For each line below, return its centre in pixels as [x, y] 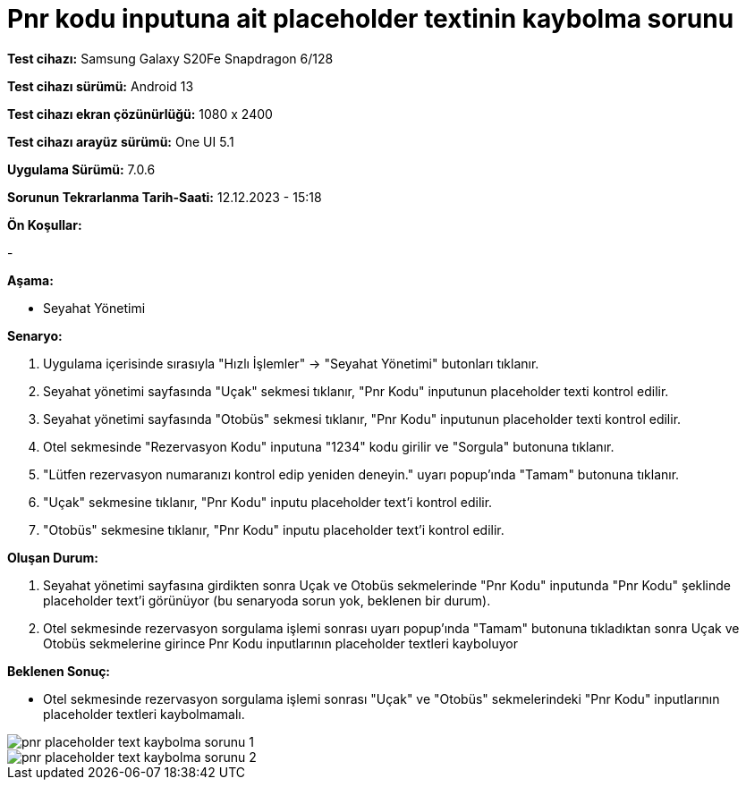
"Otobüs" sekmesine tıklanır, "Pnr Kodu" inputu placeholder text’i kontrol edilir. [274, 529]
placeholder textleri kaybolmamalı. [144, 714]
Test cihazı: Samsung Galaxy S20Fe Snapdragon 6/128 [170, 58]
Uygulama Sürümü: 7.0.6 [81, 169]
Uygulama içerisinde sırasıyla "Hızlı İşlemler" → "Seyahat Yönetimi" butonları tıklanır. [291, 363]
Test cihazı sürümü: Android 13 [101, 86]
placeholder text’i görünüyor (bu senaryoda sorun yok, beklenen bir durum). [267, 600]
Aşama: [30, 280]
